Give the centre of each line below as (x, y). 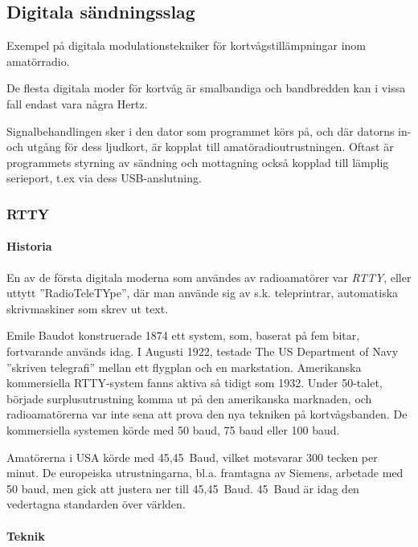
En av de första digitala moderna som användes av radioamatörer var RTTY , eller (209, 277)
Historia (29, 246)
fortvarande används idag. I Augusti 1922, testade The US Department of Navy (203, 351)
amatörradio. (38, 61)
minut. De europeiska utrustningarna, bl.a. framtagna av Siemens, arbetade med (205, 473)
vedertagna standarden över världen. (96, 504)
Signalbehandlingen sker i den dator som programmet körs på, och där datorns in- (209, 131)
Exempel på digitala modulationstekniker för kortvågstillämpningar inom (186, 45)
